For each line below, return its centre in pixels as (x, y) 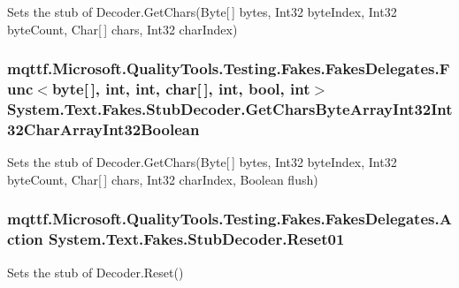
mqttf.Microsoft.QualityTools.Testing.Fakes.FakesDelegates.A (229, 219)
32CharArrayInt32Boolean (103, 129)
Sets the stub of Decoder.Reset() (96, 272)
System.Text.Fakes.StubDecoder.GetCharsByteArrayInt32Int (230, 108)
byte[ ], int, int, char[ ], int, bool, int (181, 89)
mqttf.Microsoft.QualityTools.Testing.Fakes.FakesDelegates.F (229, 68)
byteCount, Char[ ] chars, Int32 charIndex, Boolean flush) (163, 179)
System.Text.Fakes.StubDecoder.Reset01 (197, 239)
